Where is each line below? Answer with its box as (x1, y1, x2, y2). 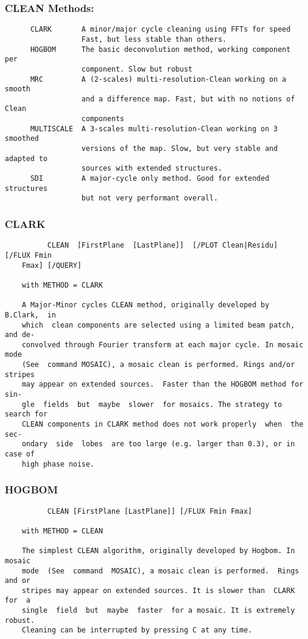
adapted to (5, 154, 48, 163)
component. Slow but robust (81, 64, 192, 73)
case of (5, 450, 35, 459)
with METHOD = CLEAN (21, 526, 103, 535)
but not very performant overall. (81, 194, 218, 203)
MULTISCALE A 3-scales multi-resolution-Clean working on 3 (30, 124, 278, 133)
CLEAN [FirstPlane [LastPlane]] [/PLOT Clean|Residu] (47, 241, 278, 250)
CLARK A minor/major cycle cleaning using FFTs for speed (30, 25, 291, 34)
